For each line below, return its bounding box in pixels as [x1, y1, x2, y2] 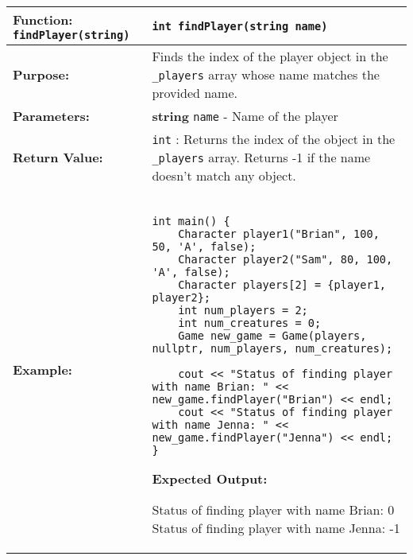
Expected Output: [152, 469, 268, 488]
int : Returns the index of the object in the [152, 130, 396, 148]
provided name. [152, 84, 237, 102]
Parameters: [13, 107, 90, 125]
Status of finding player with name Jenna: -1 [152, 519, 400, 537]
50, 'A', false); [152, 240, 257, 253]
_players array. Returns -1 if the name [152, 148, 371, 166]
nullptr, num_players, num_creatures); [152, 342, 393, 355]
